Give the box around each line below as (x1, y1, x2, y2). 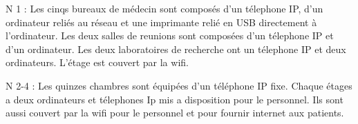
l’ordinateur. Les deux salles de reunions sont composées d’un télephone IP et (6, 28, 334, 43)
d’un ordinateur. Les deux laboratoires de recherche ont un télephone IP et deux (6, 41, 346, 56)
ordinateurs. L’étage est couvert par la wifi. (6, 55, 189, 70)
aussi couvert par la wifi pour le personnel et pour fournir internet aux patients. (6, 105, 344, 120)
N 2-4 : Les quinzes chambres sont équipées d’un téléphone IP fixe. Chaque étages (6, 78, 352, 92)
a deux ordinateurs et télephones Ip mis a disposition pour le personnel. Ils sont (6, 92, 343, 106)
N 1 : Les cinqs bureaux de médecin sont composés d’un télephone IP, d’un (6, 1, 323, 15)
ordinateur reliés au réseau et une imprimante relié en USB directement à (6, 14, 317, 29)
